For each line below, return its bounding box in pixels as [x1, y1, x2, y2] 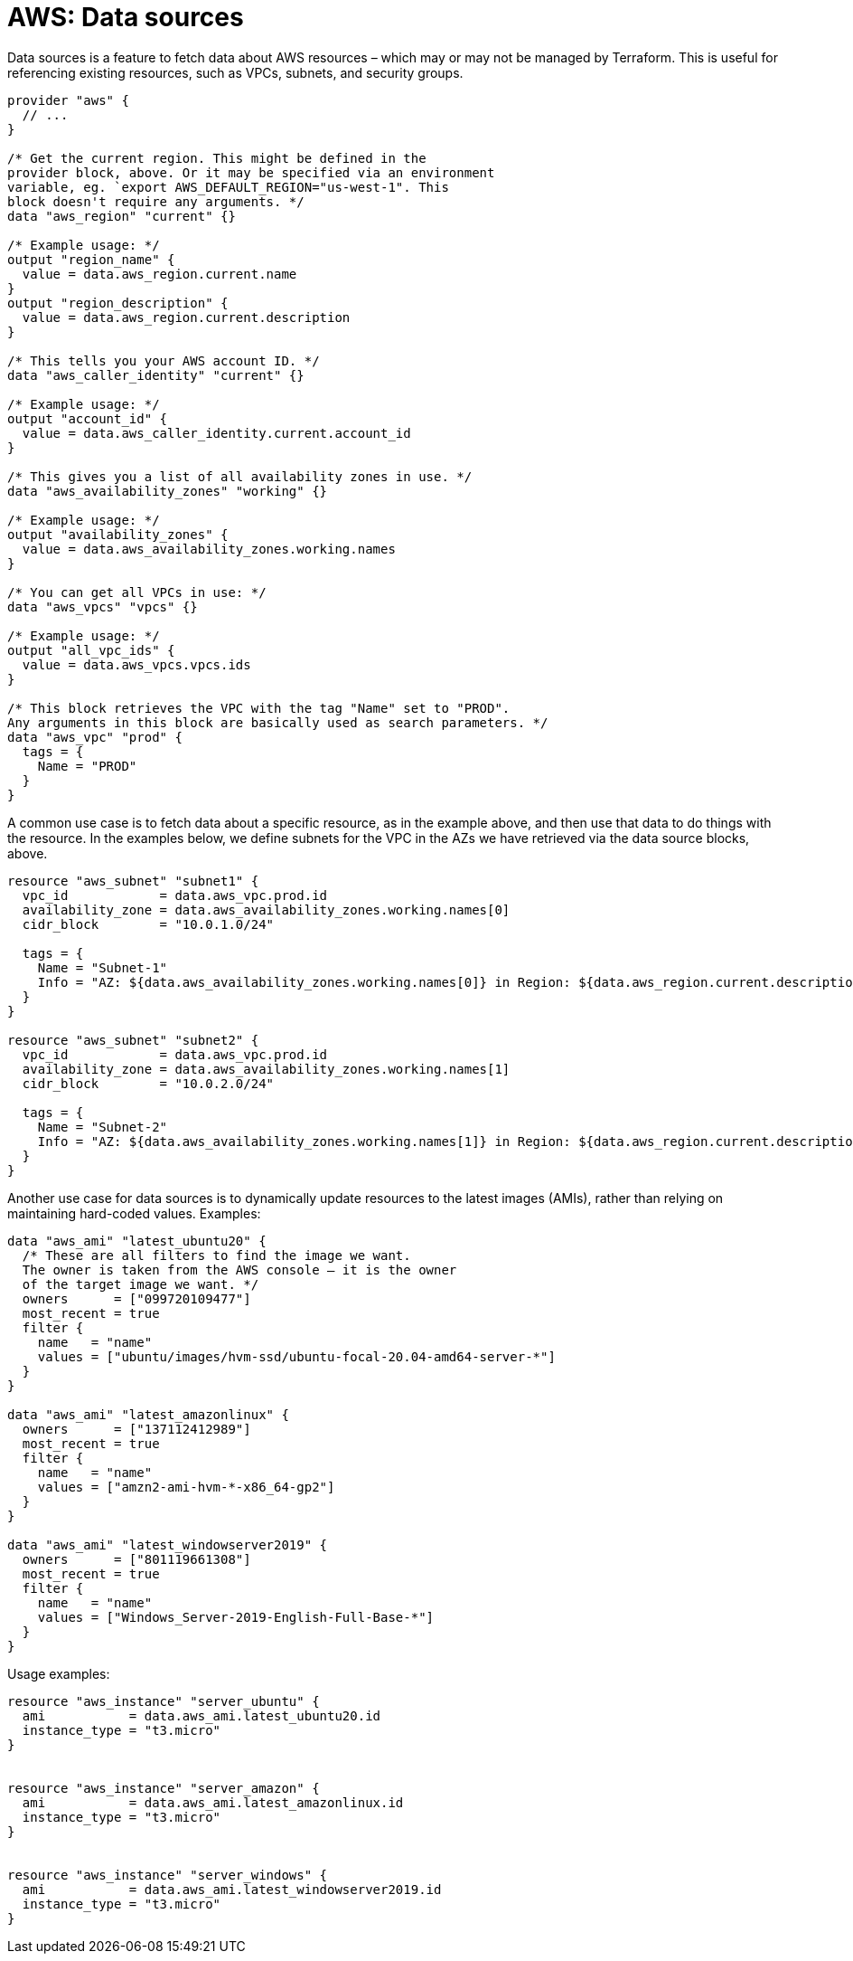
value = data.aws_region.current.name [22, 266, 297, 281]
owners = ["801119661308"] [22, 1551, 251, 1567]
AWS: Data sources [7, 2, 244, 33]
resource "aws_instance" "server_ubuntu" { [7, 1693, 320, 1709]
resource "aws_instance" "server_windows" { [7, 1867, 328, 1882]
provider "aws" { [7, 92, 129, 108]
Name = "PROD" [37, 758, 137, 773]
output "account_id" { [7, 411, 168, 426]
